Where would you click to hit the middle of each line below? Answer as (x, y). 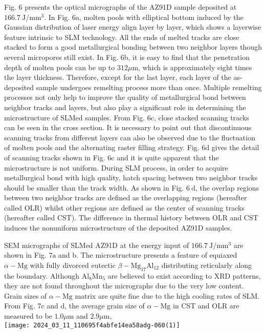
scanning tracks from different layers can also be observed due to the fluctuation (130, 137)
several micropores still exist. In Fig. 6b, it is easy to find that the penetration (127, 57)
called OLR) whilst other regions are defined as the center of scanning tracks (124, 207)
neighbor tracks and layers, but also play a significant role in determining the (125, 107)
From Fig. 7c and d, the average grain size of (74, 306)
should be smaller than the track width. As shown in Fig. (94, 187)
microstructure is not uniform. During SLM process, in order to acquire (116, 167)
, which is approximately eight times (195, 67)
